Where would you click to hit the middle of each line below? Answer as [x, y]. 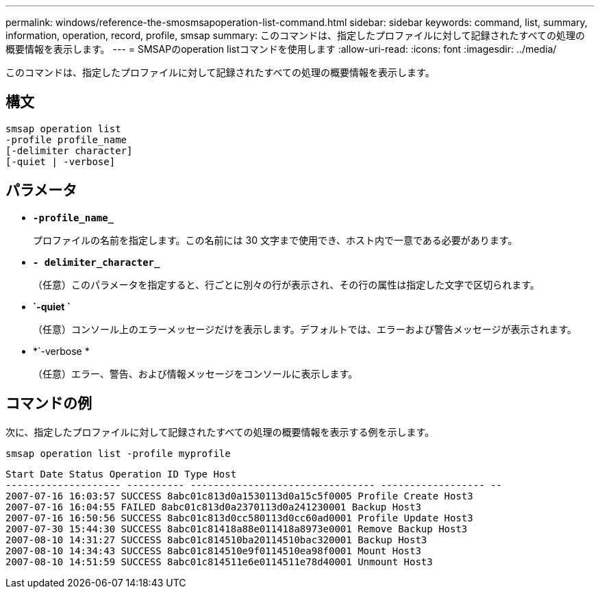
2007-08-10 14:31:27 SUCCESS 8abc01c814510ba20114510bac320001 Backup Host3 [216, 540]
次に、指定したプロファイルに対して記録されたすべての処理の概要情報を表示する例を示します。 [220, 432]
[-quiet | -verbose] [61, 161]
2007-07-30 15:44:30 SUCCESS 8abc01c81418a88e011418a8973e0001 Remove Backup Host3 [237, 529]
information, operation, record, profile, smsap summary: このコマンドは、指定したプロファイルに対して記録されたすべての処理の [296, 35]
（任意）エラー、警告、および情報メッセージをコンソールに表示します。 [196, 373]
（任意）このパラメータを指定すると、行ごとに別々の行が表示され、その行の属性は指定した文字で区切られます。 [286, 284]
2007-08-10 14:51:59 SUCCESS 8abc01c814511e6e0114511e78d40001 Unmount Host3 [219, 561]
